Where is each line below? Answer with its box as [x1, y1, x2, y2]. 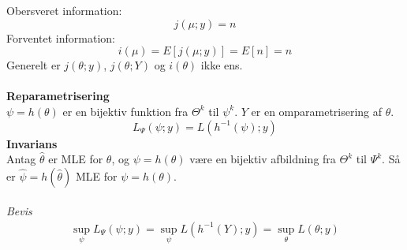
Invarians [6, 135, 58, 151]
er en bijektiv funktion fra [62, 103, 189, 119]
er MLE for [48, 151, 103, 167]
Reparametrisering [6, 88, 110, 104]
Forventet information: [6, 29, 115, 46]
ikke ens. [200, 57, 243, 73]
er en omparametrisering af [251, 103, 383, 119]
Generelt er [6, 57, 61, 73]
